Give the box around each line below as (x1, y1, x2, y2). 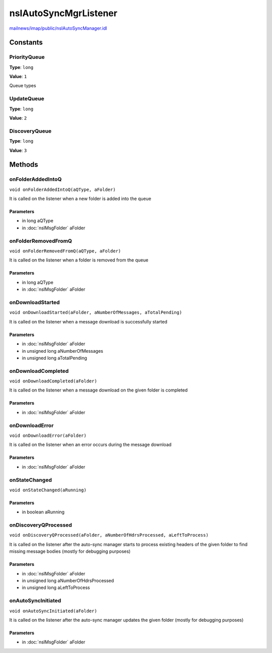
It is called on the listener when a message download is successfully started (9, 318, 168, 324)
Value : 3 (9, 147, 27, 153)
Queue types (9, 83, 36, 89)
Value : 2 (9, 115, 27, 121)
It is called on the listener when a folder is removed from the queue (9, 257, 149, 263)
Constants (9, 38, 43, 47)
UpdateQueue (9, 95, 45, 102)
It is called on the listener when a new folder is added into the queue (9, 195, 151, 202)
